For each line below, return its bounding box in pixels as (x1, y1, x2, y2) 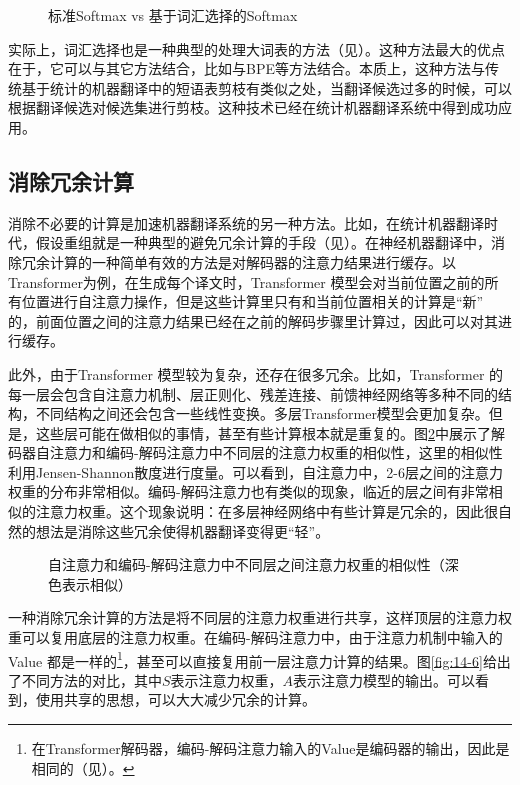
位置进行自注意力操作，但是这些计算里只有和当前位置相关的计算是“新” (21, 291, 484, 312)
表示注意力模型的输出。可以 (293, 669, 476, 690)
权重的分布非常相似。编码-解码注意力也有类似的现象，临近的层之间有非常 (8, 481, 489, 502)
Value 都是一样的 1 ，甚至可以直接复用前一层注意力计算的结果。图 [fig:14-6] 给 (8, 647, 497, 671)
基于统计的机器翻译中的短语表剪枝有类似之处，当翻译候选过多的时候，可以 (21, 77, 512, 98)
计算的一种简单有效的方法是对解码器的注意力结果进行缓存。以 (49, 251, 456, 272)
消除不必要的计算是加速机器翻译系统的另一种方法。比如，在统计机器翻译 (8, 212, 484, 233)
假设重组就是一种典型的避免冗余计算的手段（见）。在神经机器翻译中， (35, 232, 491, 253)
